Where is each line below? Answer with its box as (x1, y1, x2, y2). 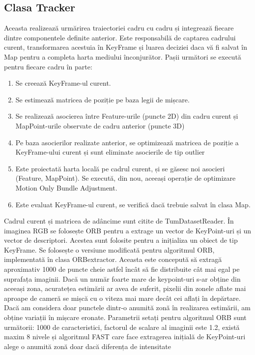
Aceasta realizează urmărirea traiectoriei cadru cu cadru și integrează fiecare (4, 23, 234, 33)
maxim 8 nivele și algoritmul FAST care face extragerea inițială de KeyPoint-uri (4, 331, 246, 342)
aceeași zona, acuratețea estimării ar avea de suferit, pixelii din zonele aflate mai (4, 283, 246, 293)
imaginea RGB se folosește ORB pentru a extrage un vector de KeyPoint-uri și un (4, 225, 252, 235)
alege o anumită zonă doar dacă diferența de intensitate (4, 341, 171, 351)
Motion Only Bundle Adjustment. (15, 182, 117, 193)
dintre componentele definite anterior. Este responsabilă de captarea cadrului (4, 32, 236, 42)
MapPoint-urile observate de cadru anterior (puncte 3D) (15, 120, 185, 130)
